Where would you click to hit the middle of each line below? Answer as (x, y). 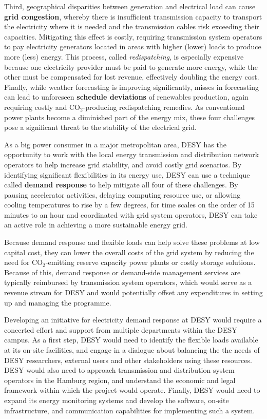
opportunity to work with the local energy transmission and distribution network (132, 154)
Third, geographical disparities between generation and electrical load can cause (130, 6)
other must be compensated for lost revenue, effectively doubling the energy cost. (132, 77)
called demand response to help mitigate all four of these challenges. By (121, 185)
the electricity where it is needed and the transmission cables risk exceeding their (132, 26)
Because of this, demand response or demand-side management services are (122, 272)
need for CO (24, 262)
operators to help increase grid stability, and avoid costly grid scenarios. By (123, 164)
